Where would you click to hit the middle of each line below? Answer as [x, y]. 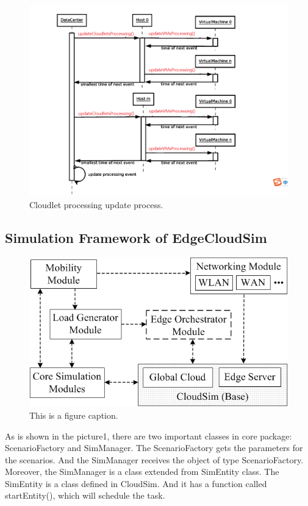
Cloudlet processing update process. [96, 204]
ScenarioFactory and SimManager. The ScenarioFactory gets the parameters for [154, 448]
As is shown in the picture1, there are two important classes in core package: [149, 436]
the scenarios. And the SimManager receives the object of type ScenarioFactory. [154, 459]
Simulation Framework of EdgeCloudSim [136, 237]
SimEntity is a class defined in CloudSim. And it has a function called [136, 483]
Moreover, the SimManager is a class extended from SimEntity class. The [142, 472]
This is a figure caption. [74, 415]
